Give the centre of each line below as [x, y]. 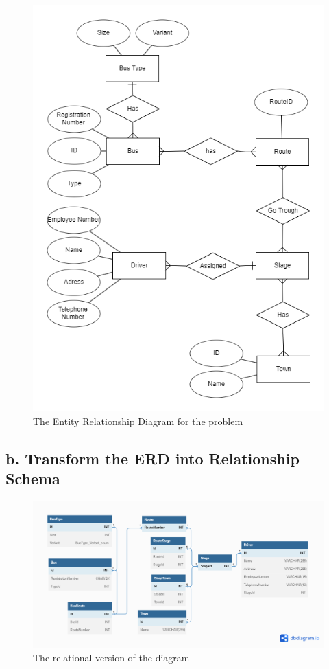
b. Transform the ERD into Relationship [153, 458]
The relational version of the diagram [111, 658]
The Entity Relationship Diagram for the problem [138, 421]
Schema [33, 478]
